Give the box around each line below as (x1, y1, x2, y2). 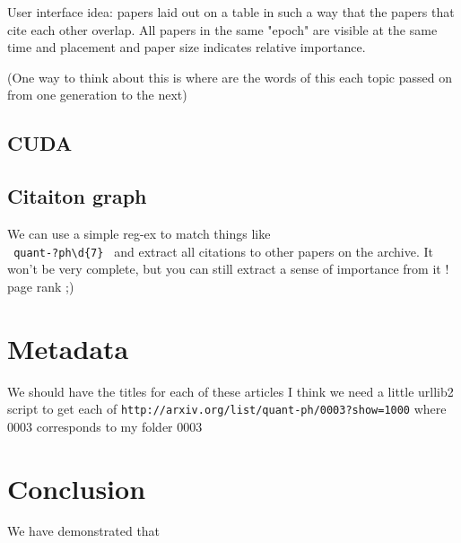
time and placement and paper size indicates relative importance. (7, 38, 366, 57)
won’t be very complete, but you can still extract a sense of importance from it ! (7, 259, 449, 278)
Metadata (7, 329, 129, 366)
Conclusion (7, 469, 146, 506)
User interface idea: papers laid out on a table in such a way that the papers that (7, 3, 455, 21)
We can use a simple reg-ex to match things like (7, 223, 271, 242)
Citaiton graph (7, 182, 147, 210)
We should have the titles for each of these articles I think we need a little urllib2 (7, 381, 454, 400)
